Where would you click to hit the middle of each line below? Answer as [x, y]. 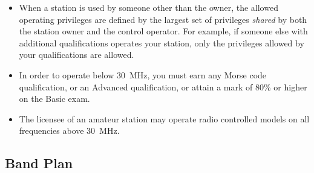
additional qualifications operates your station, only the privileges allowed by [162, 42]
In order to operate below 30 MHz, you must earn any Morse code [143, 74]
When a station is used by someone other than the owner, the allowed [149, 7]
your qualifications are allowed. [77, 55]
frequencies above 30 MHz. [69, 131]
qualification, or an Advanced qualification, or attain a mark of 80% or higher [163, 86]
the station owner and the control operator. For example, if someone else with [163, 31]
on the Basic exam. [54, 99]
